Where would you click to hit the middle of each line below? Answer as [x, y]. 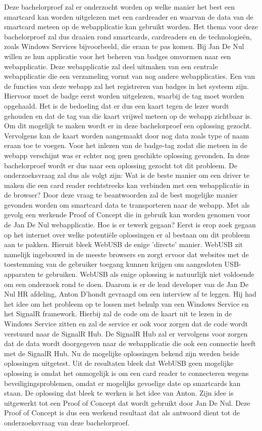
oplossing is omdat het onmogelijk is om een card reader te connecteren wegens [126, 373]
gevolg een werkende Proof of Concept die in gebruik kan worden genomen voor [127, 214]
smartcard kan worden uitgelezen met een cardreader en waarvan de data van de [129, 16]
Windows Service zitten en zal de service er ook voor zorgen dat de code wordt [126, 323]
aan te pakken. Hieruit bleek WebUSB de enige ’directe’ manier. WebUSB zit [124, 244]
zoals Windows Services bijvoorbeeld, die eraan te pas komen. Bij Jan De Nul [124, 46]
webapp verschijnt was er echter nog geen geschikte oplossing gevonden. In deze [127, 155]
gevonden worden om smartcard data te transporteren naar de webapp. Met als [127, 204]
